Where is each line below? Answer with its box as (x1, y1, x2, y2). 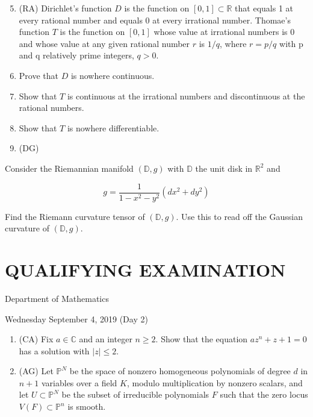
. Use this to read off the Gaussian (176, 210, 303, 222)
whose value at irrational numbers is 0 (153, 25, 295, 38)
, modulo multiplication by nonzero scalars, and (126, 376, 303, 389)
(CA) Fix (19, 333, 54, 345)
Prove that (19, 69, 58, 81)
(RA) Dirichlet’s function (19, 2, 112, 14)
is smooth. (67, 400, 106, 413)
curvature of (5, 222, 49, 234)
